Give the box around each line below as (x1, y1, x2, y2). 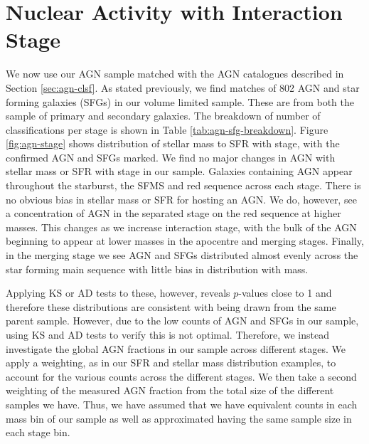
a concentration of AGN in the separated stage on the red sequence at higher (6, 206, 341, 221)
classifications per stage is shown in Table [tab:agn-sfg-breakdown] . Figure (6, 122, 328, 137)
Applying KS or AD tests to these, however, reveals (6, 285, 230, 300)
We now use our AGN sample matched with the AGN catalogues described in (6, 66, 344, 81)
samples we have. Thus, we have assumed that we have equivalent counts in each (6, 396, 358, 411)
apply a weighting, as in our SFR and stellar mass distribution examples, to (6, 355, 336, 370)
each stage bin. (6, 425, 70, 440)
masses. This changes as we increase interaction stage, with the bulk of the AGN (6, 219, 357, 234)
